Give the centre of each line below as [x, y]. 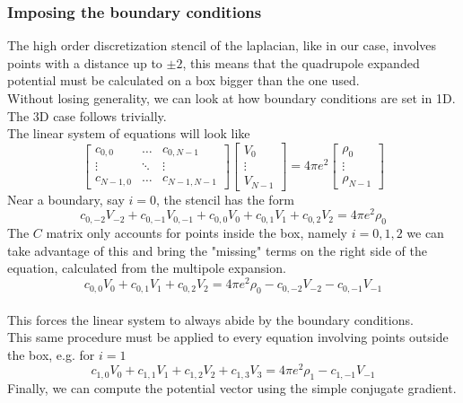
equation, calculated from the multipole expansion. [147, 268]
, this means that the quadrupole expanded [301, 62]
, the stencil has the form [225, 199]
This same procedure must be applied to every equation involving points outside [228, 337]
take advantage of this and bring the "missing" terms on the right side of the [217, 250]
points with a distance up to [85, 62]
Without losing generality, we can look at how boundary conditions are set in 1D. [231, 98]
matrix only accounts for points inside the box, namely [197, 233]
